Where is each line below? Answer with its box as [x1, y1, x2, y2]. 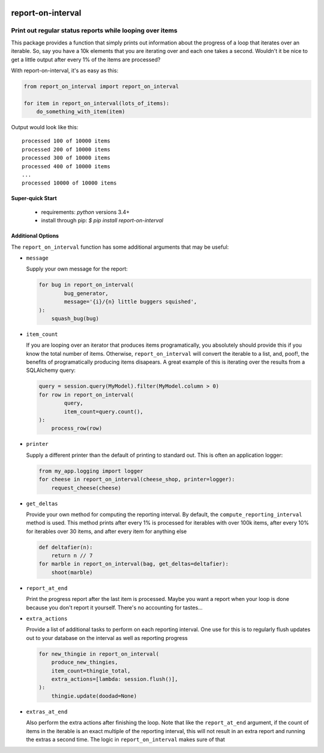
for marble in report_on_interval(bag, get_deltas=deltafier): [38, 561, 229, 567]
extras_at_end [26, 708, 68, 715]
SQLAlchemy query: [26, 367, 76, 374]
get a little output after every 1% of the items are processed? [11, 56, 161, 63]
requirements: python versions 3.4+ [41, 208, 130, 216]
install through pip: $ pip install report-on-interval [41, 217, 164, 224]
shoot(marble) [51, 569, 93, 576]
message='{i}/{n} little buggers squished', [64, 298, 197, 305]
